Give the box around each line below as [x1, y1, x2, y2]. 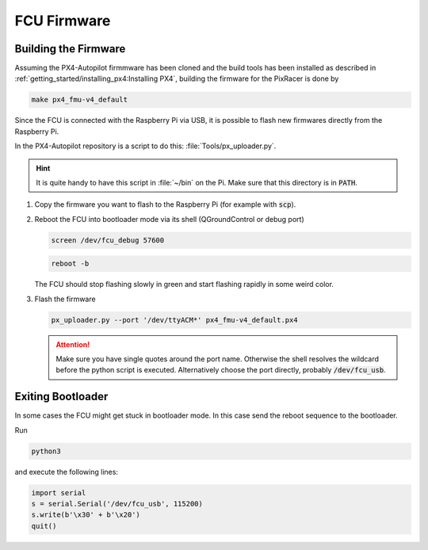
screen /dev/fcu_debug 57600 [51, 235, 165, 245]
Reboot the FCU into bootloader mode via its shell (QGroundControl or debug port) [34, 214, 304, 223]
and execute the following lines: [14, 467, 119, 476]
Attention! [55, 339, 90, 349]
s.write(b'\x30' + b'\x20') [31, 510, 140, 519]
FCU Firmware [14, 12, 111, 29]
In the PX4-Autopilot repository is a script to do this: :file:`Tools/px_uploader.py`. [14, 141, 277, 151]
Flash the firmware [34, 294, 96, 304]
